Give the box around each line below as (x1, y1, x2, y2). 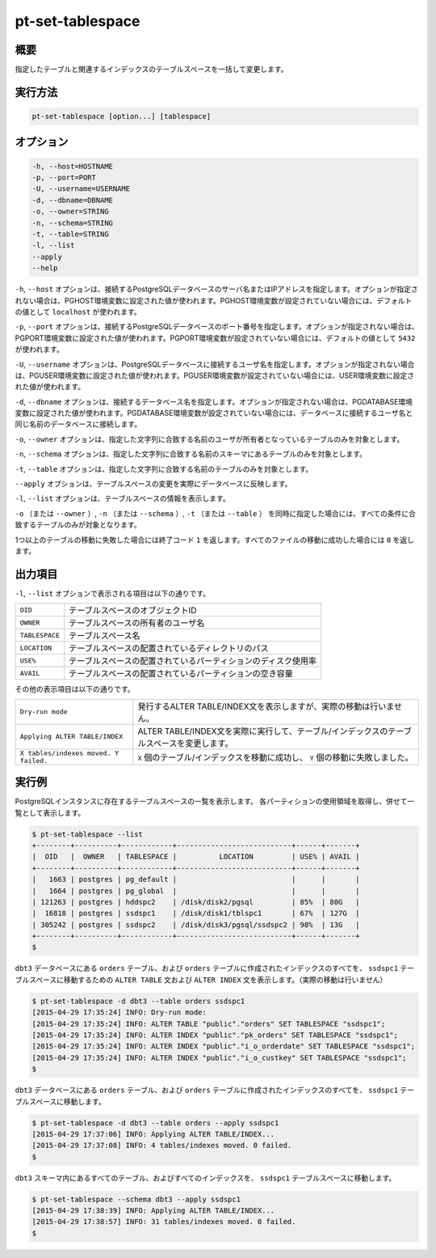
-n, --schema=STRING (31, 218, 113, 227)
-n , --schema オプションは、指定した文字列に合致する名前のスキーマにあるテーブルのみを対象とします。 (15, 449, 367, 459)
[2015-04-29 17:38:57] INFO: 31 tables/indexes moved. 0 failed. (31, 1218, 296, 1226)
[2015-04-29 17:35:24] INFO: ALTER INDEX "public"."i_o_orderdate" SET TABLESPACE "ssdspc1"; (31, 1042, 416, 1051)
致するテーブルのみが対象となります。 (15, 520, 141, 530)
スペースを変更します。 (145, 737, 233, 748)
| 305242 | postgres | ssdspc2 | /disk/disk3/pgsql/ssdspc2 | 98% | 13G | (31, 920, 360, 930)
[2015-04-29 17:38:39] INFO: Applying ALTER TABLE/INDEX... (31, 1206, 275, 1215)
